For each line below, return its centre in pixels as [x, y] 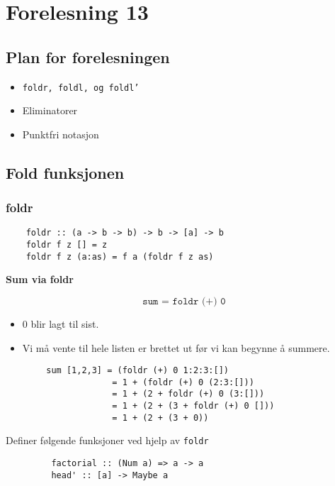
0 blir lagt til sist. [61, 323]
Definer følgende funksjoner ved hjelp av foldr [107, 440]
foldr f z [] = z [67, 245]
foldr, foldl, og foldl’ [81, 88]
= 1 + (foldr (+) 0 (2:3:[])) [183, 382]
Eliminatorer [50, 110]
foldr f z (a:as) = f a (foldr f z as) [120, 256]
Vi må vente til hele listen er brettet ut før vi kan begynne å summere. [176, 347]
